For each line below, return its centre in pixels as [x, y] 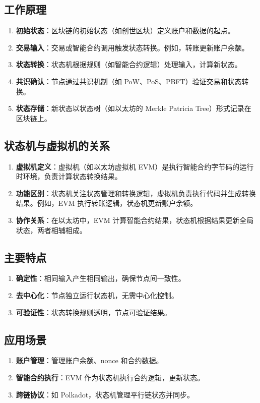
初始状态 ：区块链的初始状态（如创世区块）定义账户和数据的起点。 [125, 31]
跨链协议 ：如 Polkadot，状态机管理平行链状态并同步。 [105, 394]
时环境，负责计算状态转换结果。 [69, 176]
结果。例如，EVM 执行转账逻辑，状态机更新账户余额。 [107, 203]
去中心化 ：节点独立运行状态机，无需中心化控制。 [97, 295]
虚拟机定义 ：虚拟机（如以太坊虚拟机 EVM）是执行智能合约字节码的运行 [135, 166]
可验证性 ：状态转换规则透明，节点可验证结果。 [93, 312]
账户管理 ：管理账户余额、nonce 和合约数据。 [89, 360]
